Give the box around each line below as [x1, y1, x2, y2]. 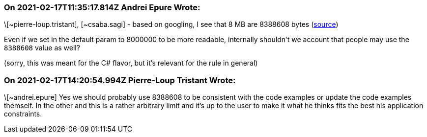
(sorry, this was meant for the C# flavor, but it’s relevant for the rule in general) [4, 59, 258, 68]
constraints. [4, 110, 42, 118]
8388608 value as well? [4, 44, 80, 52]
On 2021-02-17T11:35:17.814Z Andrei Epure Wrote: [4, 2, 200, 12]
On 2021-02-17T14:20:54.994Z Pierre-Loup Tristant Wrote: [4, 75, 236, 85]
